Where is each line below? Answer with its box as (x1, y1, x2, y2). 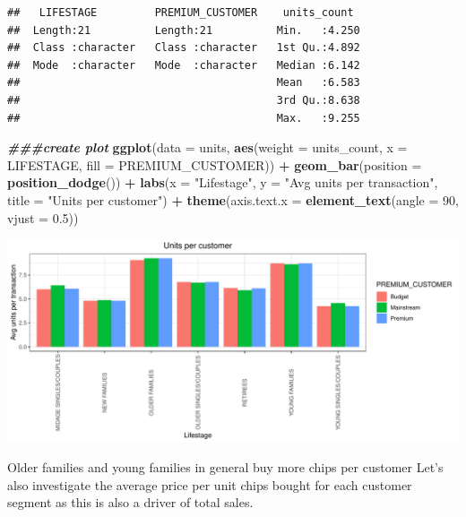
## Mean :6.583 (7, 76, 360, 90)
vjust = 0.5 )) (7, 208, 79, 227)
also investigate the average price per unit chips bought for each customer (7, 475, 412, 494)
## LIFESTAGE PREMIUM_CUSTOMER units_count (7, 6, 354, 19)
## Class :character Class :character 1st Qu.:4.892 (7, 41, 360, 55)
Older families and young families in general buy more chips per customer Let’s (7, 458, 444, 477)
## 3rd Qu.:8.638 (7, 93, 360, 107)
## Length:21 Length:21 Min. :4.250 (7, 23, 360, 37)
